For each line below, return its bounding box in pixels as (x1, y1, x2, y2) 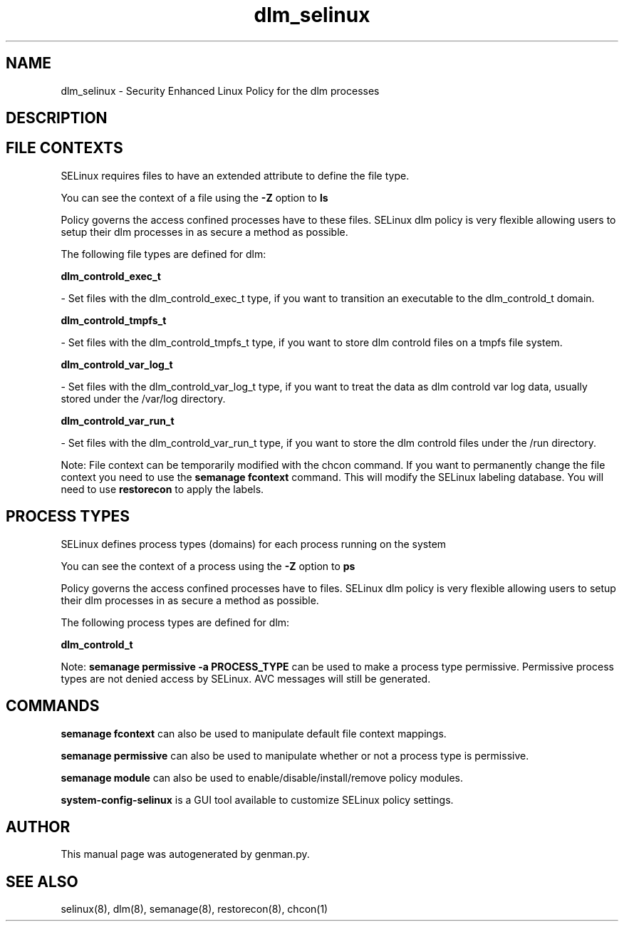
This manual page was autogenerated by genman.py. (61, 848, 310, 861)
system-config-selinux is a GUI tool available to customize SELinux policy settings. (61, 793, 454, 806)
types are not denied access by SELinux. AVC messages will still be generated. (61, 672, 431, 685)
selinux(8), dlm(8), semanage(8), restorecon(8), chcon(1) (61, 903, 328, 916)
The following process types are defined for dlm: (61, 616, 290, 628)
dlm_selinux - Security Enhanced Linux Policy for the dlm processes (61, 84, 380, 97)
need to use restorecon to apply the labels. (61, 482, 264, 495)
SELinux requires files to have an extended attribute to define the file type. (61, 169, 410, 182)
